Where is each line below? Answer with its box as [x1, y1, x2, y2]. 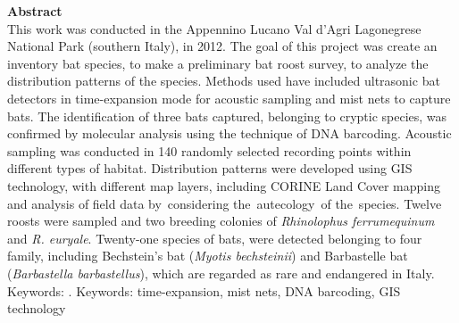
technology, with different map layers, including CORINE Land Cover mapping [7, 176, 440, 195]
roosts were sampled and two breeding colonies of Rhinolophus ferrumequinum [7, 211, 435, 230]
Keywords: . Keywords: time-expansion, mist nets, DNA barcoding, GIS [7, 281, 401, 300]
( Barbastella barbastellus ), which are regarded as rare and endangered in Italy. [7, 263, 435, 282]
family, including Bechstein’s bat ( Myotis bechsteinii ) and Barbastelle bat [7, 246, 408, 265]
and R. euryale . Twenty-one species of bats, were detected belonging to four [7, 228, 422, 247]
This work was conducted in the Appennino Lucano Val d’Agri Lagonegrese [7, 19, 421, 37]
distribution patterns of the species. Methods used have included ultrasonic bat [7, 71, 440, 90]
